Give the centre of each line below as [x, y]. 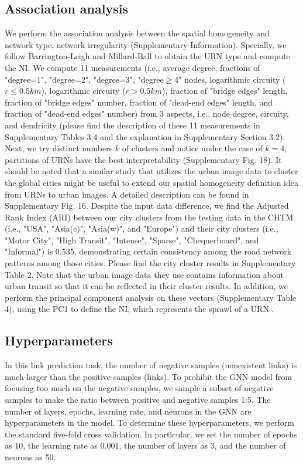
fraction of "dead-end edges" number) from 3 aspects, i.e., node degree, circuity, [147, 113]
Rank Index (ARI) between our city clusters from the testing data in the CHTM [149, 217]
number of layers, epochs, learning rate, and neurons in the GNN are [128, 411]
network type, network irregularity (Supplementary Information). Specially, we [146, 44]
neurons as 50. [30, 457]
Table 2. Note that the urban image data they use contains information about [144, 274]
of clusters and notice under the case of [192, 148]
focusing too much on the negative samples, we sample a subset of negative [139, 388]
